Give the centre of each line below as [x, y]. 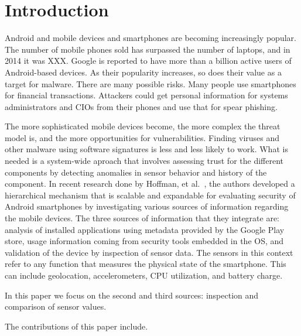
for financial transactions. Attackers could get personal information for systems [146, 95]
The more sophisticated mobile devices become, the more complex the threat [143, 126]
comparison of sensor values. [56, 306]
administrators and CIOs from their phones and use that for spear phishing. [141, 106]
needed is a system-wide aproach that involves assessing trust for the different [144, 161]
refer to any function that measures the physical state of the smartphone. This [146, 264]
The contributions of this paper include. [76, 326]
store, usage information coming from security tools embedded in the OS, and [144, 241]
